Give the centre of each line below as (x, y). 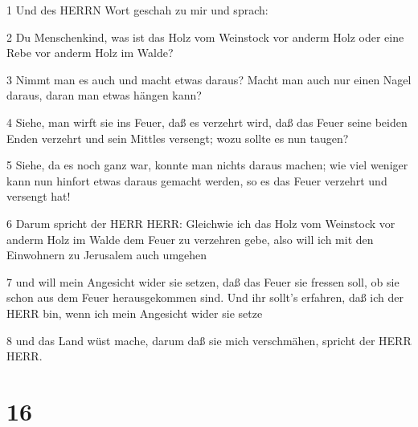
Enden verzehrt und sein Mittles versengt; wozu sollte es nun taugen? (178, 138)
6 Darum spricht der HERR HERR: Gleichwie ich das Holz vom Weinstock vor (201, 223)
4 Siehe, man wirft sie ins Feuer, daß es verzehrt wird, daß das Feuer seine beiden (207, 122)
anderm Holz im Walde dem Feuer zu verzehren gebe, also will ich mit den (190, 239)
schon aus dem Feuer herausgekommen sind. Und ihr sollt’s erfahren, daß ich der (205, 297)
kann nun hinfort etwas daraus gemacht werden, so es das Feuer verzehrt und (197, 180)
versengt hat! (39, 196)
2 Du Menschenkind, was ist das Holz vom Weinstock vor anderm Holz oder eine (205, 37)
